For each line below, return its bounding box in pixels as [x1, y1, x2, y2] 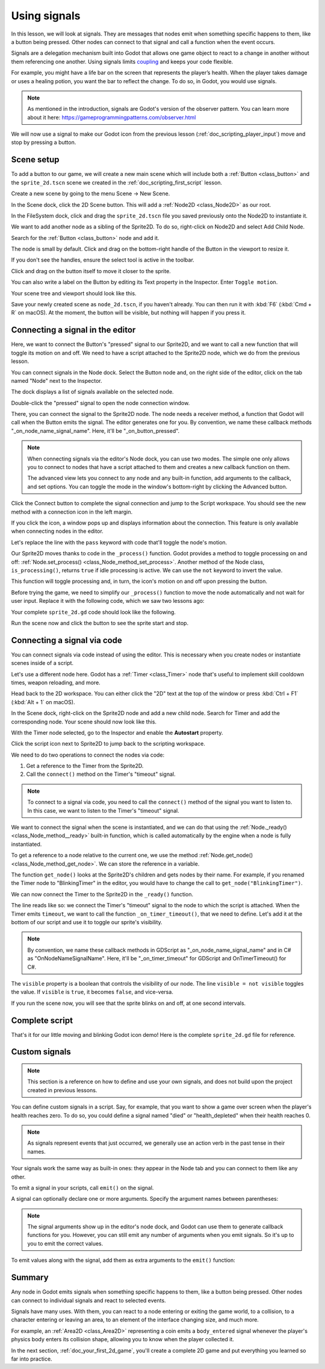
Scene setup [11, 154, 60, 165]
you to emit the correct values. [27, 1239, 104, 1247]
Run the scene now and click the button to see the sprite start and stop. [11, 619, 189, 626]
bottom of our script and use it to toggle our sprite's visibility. [11, 918, 162, 925]
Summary [11, 1273, 49, 1283]
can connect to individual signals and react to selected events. [11, 1297, 166, 1304]
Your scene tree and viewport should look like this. [11, 289, 137, 297]
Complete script [11, 1015, 73, 1025]
